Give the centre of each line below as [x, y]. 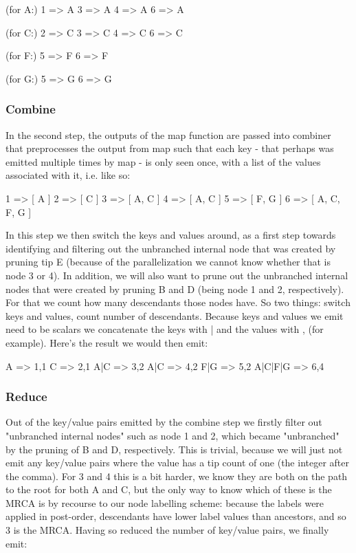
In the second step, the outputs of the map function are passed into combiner [168, 134]
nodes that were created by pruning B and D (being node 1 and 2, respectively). [175, 289]
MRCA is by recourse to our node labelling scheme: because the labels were [165, 502]
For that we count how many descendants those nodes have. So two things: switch [178, 302]
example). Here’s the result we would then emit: [107, 342]
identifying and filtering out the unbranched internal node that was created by [171, 248]
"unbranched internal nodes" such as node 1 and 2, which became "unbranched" [173, 435]
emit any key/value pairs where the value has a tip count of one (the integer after [177, 463]
